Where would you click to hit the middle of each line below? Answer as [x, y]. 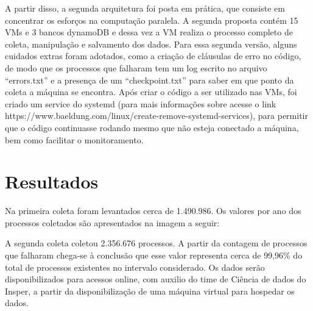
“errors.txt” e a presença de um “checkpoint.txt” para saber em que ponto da [149, 80]
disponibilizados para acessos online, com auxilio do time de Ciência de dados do [156, 279]
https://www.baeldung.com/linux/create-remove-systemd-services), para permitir [156, 116]
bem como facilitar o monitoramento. [74, 139]
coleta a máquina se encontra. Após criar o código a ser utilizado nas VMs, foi [151, 92]
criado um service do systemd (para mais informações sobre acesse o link [141, 103]
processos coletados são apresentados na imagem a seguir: [112, 222]
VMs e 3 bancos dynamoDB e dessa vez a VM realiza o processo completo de [149, 32]
